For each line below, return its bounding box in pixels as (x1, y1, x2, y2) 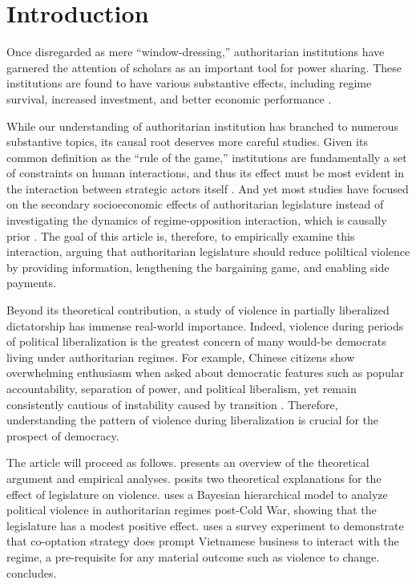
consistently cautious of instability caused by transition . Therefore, (6, 395, 338, 412)
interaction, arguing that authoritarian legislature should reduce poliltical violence (6, 243, 410, 260)
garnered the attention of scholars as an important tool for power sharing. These (6, 59, 402, 75)
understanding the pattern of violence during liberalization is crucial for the (6, 412, 379, 428)
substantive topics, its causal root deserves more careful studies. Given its (6, 133, 368, 150)
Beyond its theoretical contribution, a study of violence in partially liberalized (6, 302, 390, 318)
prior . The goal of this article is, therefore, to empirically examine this (6, 227, 355, 244)
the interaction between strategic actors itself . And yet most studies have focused (6, 180, 409, 197)
